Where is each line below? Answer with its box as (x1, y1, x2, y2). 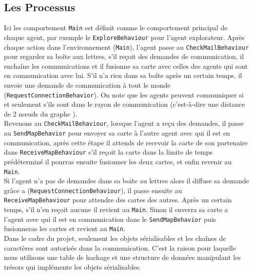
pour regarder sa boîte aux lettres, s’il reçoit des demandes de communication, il (4, 51, 244, 61)
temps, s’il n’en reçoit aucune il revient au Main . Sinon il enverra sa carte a (4, 204, 228, 215)
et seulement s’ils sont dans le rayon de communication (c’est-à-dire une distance (4, 99, 245, 109)
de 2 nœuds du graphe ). (4, 108, 78, 118)
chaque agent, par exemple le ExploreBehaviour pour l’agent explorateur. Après (4, 32, 245, 42)
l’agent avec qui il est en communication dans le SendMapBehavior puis (4, 214, 216, 224)
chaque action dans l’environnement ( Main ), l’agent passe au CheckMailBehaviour (4, 41, 249, 52)
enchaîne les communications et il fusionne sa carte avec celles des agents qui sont (4, 60, 248, 71)
